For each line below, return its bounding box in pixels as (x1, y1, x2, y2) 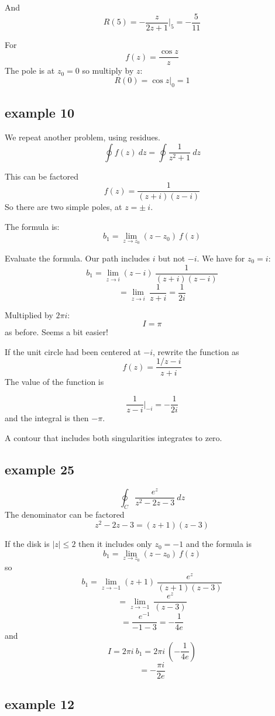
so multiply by (82, 64, 134, 77)
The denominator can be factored (5, 508, 125, 521)
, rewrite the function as (153, 345, 239, 357)
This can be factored (5, 170, 79, 182)
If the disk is (5, 538, 50, 550)
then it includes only (78, 538, 152, 550)
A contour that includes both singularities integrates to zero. (5, 431, 222, 443)
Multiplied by (5, 308, 53, 321)
